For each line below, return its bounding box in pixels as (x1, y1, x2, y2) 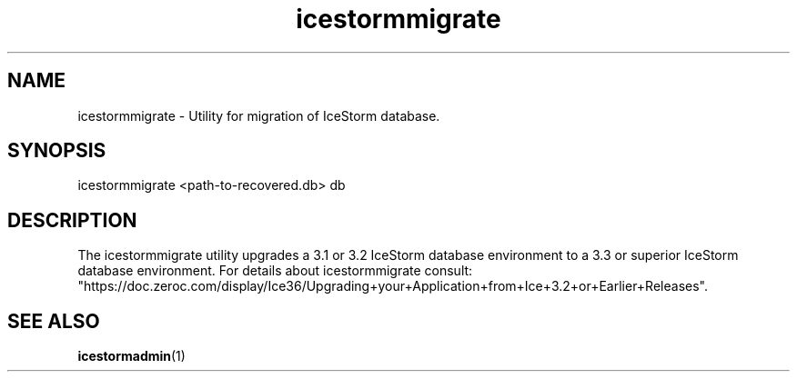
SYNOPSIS (7, 139, 106, 163)
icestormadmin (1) (77, 348, 186, 364)
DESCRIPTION (7, 208, 137, 232)
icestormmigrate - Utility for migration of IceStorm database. (77, 107, 440, 124)
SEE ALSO (7, 309, 100, 333)
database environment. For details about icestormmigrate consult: (77, 263, 473, 279)
